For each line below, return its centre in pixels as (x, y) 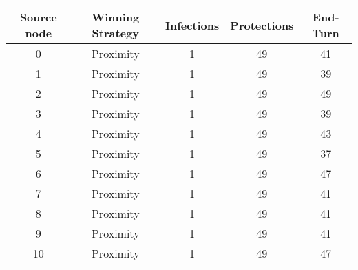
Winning (116, 17)
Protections (262, 25)
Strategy (115, 33)
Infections (192, 25)
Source (38, 17)
